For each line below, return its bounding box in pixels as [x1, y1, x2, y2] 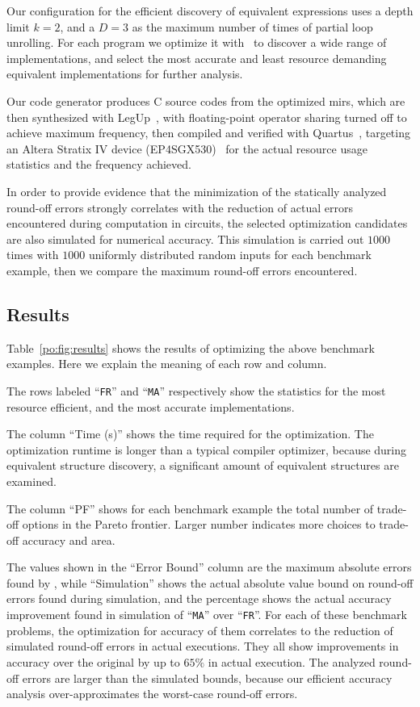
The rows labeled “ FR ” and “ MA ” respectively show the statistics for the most [6, 382, 386, 399]
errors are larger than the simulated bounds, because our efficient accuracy [22, 669, 393, 686]
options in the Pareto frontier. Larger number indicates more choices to [22, 516, 376, 533]
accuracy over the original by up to [6, 653, 180, 670]
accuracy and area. [22, 531, 115, 548]
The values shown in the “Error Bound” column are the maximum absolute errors [6, 558, 412, 575]
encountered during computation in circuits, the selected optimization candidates [6, 215, 408, 232]
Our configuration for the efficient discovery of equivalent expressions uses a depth [6, 2, 414, 19]
